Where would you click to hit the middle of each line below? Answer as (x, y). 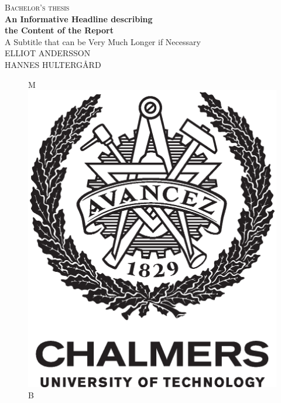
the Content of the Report (59, 30)
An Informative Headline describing (79, 18)
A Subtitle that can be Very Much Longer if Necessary (103, 41)
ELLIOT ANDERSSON (48, 53)
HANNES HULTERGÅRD (53, 64)
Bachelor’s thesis (37, 7)
